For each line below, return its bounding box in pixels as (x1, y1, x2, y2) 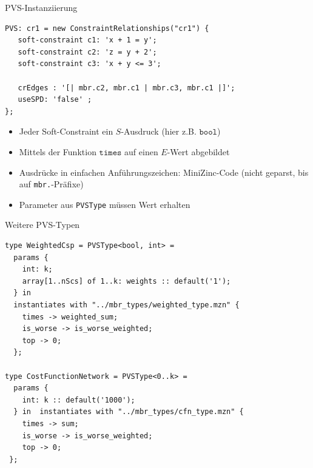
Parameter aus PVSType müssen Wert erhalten (19, 198, 190, 210)
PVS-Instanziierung (5, 1, 78, 13)
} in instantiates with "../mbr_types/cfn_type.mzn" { (13, 407, 244, 416)
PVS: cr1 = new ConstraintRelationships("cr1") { (5, 24, 209, 33)
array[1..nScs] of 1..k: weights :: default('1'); (22, 276, 231, 286)
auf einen (124, 145, 158, 158)
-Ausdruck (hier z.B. (121, 125, 197, 138)
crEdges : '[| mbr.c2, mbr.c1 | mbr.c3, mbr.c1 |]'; (18, 83, 235, 92)
